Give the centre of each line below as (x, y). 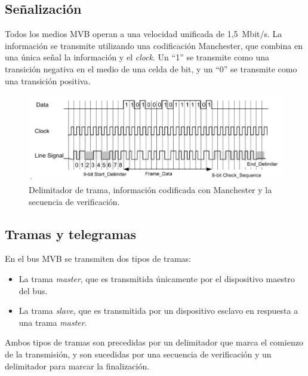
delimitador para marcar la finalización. (77, 366)
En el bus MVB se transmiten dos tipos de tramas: (98, 259)
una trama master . (53, 322)
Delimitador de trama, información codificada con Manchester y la (150, 189)
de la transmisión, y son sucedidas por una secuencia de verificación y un (138, 354)
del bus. (33, 290)
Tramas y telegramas (71, 233)
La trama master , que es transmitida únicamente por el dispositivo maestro (157, 278)
